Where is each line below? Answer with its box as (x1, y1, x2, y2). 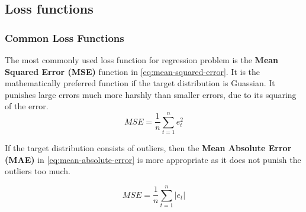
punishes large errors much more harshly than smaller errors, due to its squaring (5, 88, 297, 100)
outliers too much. (5, 165, 70, 177)
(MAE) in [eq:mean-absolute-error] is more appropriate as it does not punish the (5, 153, 301, 165)
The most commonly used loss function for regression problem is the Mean (5, 54, 279, 66)
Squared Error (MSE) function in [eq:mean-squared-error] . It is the (5, 65, 260, 77)
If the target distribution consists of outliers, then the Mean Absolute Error (5, 142, 292, 154)
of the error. (5, 100, 49, 112)
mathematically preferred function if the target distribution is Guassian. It (5, 77, 275, 89)
